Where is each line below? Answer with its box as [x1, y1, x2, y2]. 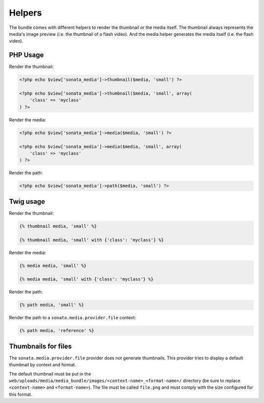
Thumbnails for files [9, 342, 72, 350]
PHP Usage [9, 51, 44, 59]
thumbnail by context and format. [9, 362, 76, 368]
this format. [9, 391, 32, 397]
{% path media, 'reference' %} [19, 328, 95, 333]
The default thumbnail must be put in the [9, 371, 91, 377]
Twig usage [9, 197, 45, 206]
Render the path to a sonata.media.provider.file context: [9, 315, 136, 321]
